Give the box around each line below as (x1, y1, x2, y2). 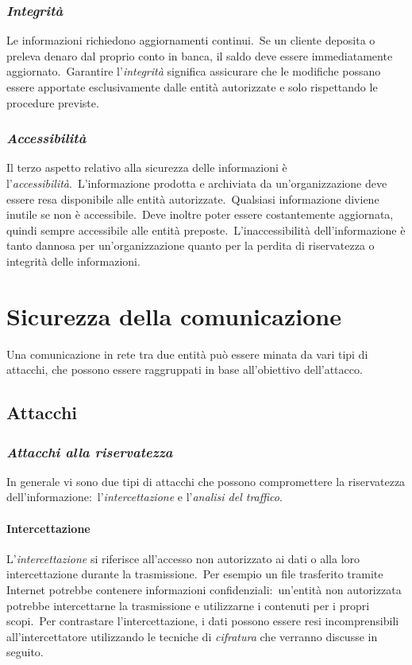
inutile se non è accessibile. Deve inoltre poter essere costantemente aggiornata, (6, 206, 394, 223)
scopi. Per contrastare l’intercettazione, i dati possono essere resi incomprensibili (6, 612, 399, 629)
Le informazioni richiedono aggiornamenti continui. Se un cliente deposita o (6, 32, 375, 49)
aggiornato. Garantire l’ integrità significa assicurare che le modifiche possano (6, 63, 381, 80)
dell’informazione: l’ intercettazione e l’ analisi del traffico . (6, 488, 283, 505)
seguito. (6, 644, 44, 660)
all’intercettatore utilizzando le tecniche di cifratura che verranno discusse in (6, 628, 378, 644)
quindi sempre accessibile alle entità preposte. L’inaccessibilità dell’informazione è (6, 221, 406, 238)
